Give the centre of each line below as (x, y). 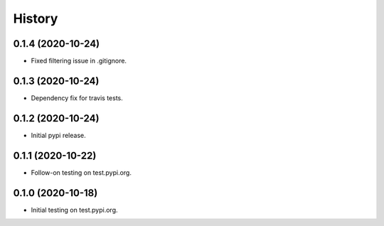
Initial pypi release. (58, 135)
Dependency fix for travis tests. (77, 98)
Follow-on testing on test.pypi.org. (81, 172)
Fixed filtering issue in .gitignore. (79, 61)
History (36, 18)
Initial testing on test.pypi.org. (74, 210)
